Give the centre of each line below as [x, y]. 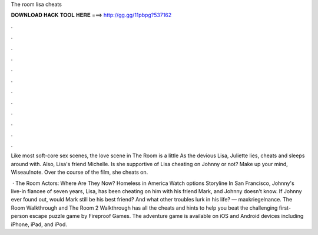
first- [285, 208]
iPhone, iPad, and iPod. [39, 224]
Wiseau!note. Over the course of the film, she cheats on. [79, 172]
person [20, 216]
